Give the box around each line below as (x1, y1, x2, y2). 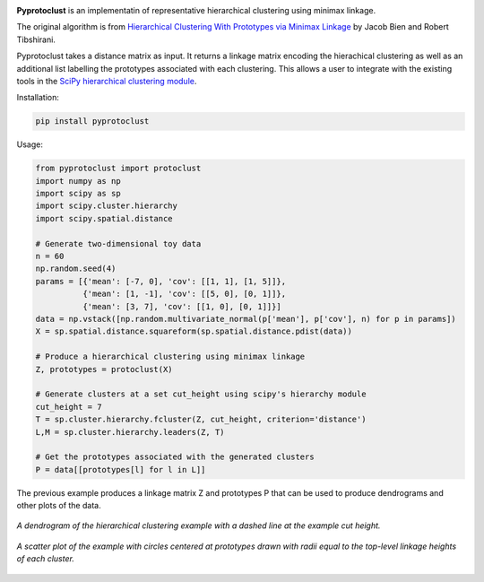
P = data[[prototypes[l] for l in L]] (35, 465, 206, 474)
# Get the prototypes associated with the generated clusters (35, 452, 315, 462)
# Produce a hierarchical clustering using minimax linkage (35, 352, 306, 362)
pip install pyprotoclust (35, 117, 150, 126)
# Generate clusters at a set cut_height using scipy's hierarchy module (35, 389, 367, 399)
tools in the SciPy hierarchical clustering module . (16, 75, 197, 86)
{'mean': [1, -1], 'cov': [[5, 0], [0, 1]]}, (82, 289, 287, 300)
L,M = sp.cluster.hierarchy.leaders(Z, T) (35, 427, 225, 437)
